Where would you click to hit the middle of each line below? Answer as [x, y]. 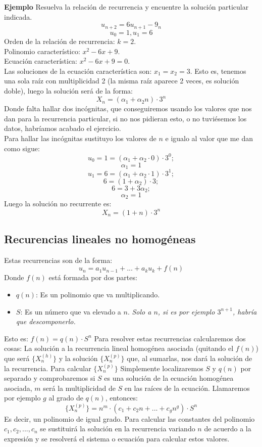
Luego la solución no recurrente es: [58, 204]
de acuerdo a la [228, 429]
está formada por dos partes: [93, 277]
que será [17, 358]
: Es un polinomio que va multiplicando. [98, 294]
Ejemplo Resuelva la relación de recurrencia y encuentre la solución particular [126, 7]
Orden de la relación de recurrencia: [60, 41]
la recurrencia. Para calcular [48, 368]
